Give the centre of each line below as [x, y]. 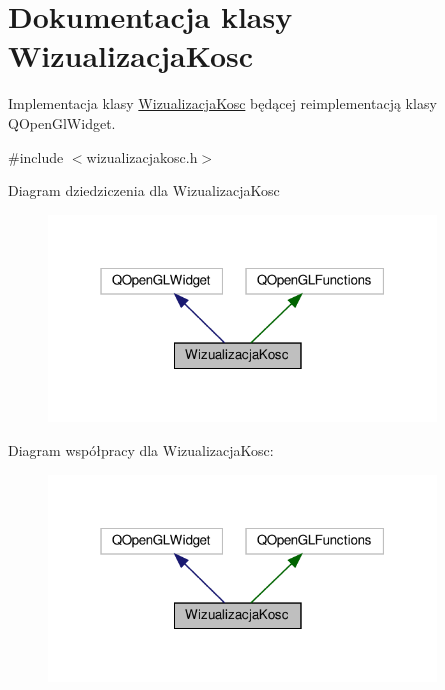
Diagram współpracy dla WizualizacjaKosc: [141, 450]
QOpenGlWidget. [62, 122]
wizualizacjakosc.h [142, 156]
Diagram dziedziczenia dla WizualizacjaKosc [144, 190]
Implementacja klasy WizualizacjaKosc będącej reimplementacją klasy [222, 103]
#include [36, 156]
